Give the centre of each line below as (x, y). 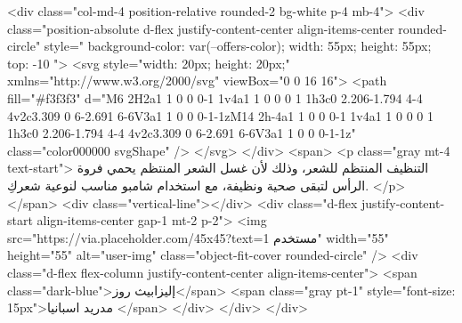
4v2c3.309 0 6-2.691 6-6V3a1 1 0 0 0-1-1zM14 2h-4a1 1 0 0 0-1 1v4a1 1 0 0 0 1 (221, 115)
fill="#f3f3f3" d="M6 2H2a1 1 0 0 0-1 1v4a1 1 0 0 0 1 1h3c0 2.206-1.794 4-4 (215, 97)
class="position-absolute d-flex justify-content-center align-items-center (201, 28)
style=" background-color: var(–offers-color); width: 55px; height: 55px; (238, 46)
